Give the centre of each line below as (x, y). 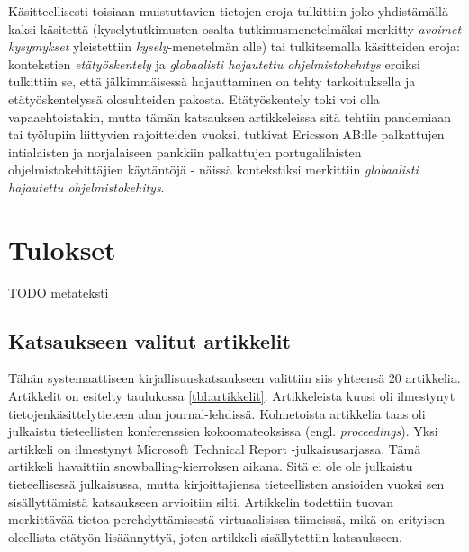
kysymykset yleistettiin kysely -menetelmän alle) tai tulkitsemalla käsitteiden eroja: (234, 46)
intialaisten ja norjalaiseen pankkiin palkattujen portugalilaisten (185, 151)
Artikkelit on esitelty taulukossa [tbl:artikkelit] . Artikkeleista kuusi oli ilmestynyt (232, 396)
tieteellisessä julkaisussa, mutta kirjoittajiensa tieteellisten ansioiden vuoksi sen (226, 484)
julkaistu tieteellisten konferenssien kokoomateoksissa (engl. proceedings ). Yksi (223, 431)
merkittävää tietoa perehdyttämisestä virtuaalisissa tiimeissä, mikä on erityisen (226, 519)
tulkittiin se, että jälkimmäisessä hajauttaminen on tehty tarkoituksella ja (212, 81)
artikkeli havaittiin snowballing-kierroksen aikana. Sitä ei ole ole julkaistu (211, 466)
